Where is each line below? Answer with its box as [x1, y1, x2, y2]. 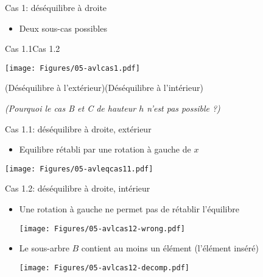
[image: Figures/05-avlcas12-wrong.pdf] [19, 224, 185, 233]
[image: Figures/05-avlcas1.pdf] [5, 63, 140, 73]
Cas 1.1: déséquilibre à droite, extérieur [5, 122, 152, 135]
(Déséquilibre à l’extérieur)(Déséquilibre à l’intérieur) [5, 81, 203, 94]
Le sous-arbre [19, 242, 69, 254]
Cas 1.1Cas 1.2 [5, 42, 60, 55]
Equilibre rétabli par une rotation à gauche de [19, 143, 191, 156]
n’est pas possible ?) [147, 102, 220, 115]
